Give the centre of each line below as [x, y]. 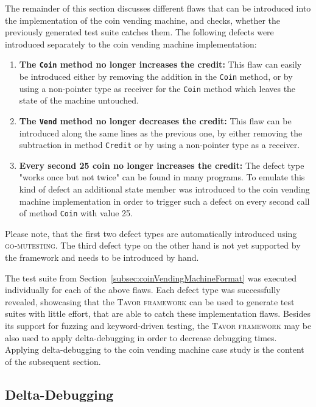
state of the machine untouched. [79, 100]
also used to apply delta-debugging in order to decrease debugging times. [141, 337]
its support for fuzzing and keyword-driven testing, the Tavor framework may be [158, 326]
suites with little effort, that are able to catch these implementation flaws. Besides [158, 313]
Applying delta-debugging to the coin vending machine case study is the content [155, 349]
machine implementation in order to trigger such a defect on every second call [164, 201]
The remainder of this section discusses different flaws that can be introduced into [158, 8]
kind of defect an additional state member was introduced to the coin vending [164, 189]
